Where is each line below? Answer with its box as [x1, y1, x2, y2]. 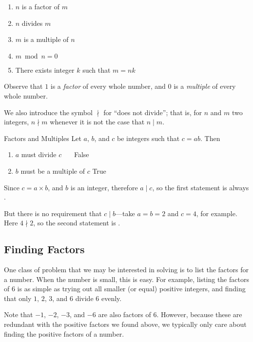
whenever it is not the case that [50, 117, 145, 127]
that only [4, 293, 32, 303]
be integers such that [117, 133, 180, 143]
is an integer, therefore [70, 182, 138, 192]
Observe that [4, 81, 43, 91]
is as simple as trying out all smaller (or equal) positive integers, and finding [17, 283, 246, 294]
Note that [4, 309, 33, 320]
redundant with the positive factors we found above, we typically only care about [4, 319, 247, 329]
